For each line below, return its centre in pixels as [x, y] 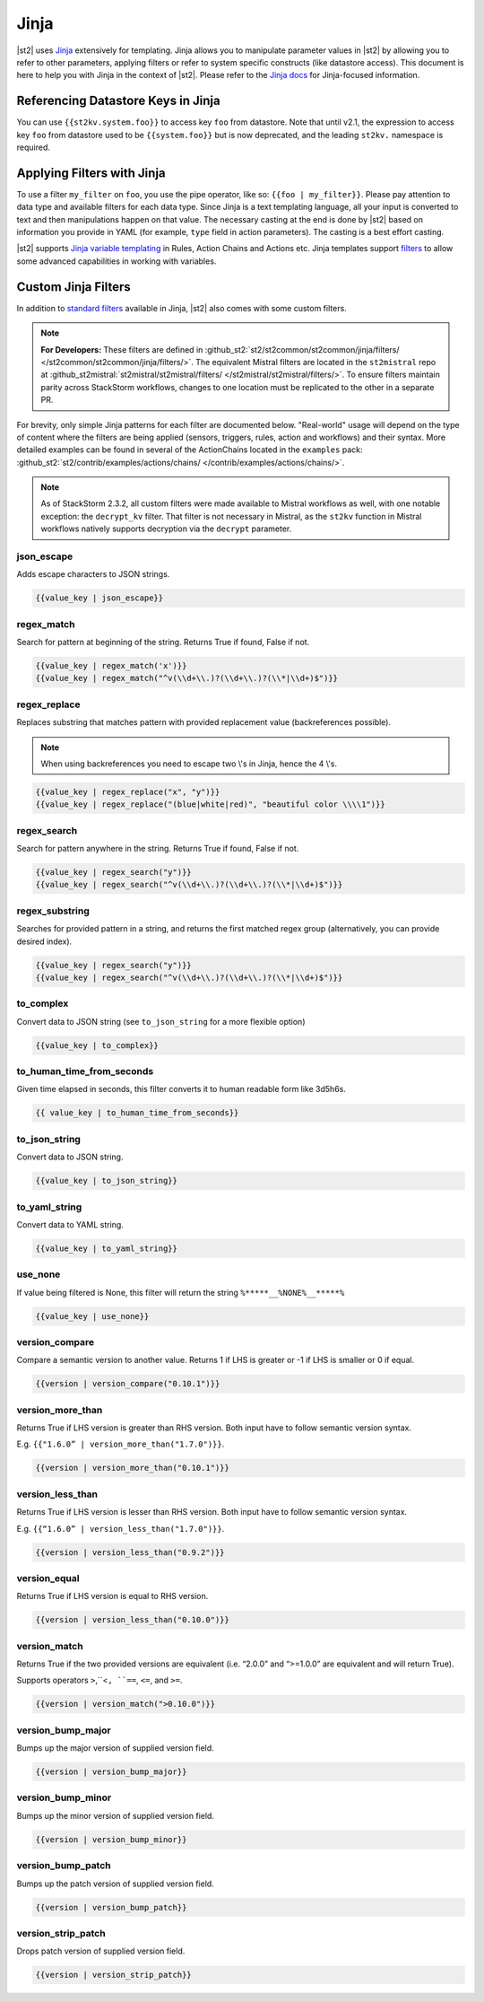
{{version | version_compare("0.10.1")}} [128, 1384]
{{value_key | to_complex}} [97, 1045]
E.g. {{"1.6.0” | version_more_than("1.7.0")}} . [121, 1444]
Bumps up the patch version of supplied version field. [115, 1884]
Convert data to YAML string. [70, 1224]
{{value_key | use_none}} [92, 1316]
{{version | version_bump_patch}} [111, 1907]
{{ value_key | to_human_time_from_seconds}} [137, 1113]
